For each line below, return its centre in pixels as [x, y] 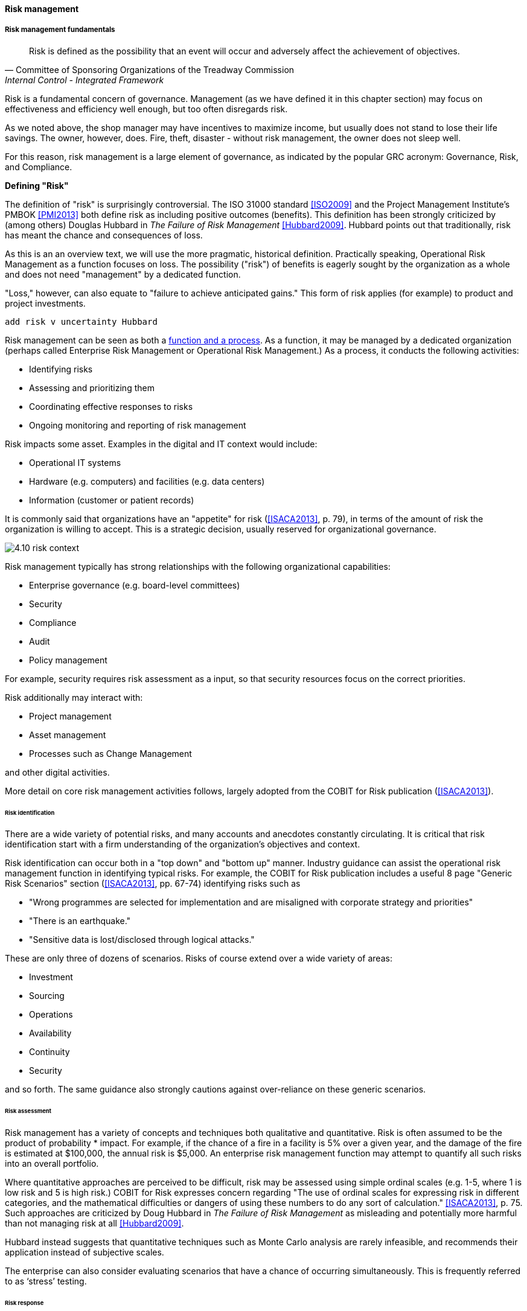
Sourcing [47, 996]
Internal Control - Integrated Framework [85, 80]
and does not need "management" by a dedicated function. [123, 274]
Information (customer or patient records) [112, 500]
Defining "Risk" [37, 185]
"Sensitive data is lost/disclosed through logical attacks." [142, 940]
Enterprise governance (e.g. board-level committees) [135, 585]
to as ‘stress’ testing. [46, 1281]
